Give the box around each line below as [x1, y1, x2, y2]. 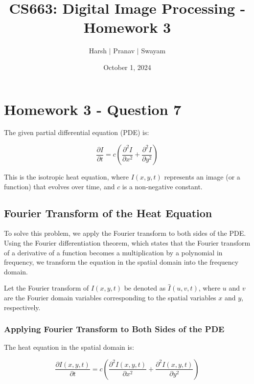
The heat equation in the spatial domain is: [4, 342, 134, 352]
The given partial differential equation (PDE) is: [4, 127, 149, 137]
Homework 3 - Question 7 [4, 99, 182, 119]
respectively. [4, 302, 41, 312]
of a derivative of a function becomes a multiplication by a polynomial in [4, 247, 223, 257]
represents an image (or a [164, 172, 240, 182]
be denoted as [124, 283, 166, 293]
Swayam [141, 45, 166, 56]
